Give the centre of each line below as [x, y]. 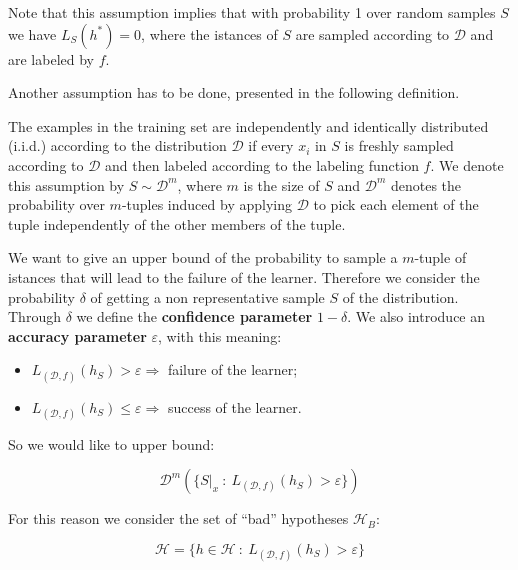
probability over [56, 204]
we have [32, 33]
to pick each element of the [396, 204]
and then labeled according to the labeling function [262, 164]
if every [271, 145]
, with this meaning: [220, 335]
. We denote [467, 164]
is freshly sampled [399, 145]
